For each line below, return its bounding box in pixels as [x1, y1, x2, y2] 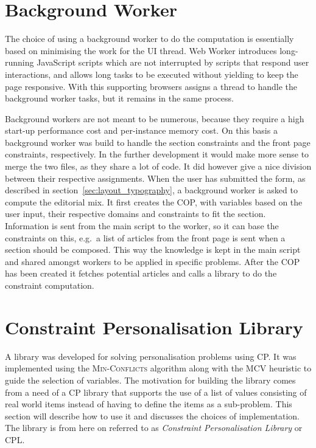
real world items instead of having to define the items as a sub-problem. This [5, 398, 292, 410]
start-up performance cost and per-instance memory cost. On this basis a [5, 124, 278, 137]
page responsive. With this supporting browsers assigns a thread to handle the [5, 80, 298, 92]
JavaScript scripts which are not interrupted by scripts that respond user [37, 56, 309, 69]
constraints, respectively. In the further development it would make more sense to [5, 148, 309, 160]
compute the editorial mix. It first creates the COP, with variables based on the [5, 195, 303, 208]
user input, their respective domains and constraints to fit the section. [5, 207, 266, 220]
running [5, 56, 34, 69]
